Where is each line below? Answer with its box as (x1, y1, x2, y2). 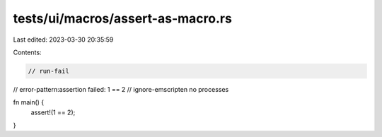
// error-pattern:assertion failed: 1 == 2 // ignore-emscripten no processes (13, 85, 229, 93)
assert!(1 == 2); (30, 108, 76, 117)
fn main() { (13, 98, 45, 107)
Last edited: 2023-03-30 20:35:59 (13, 35, 114, 44)
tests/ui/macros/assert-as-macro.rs (13, 11, 233, 26)
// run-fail (28, 67, 70, 75)
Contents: (13, 48, 42, 56)
